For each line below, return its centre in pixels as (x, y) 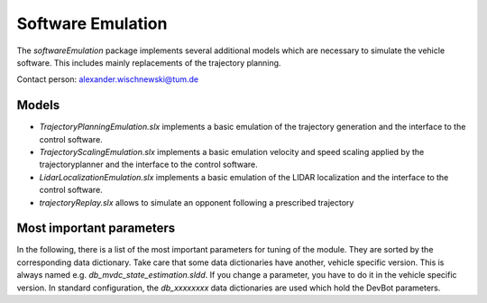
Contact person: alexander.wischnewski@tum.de (108, 79)
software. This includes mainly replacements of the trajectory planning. (149, 62)
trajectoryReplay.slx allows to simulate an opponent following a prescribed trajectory (197, 202)
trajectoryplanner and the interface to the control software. (149, 165)
